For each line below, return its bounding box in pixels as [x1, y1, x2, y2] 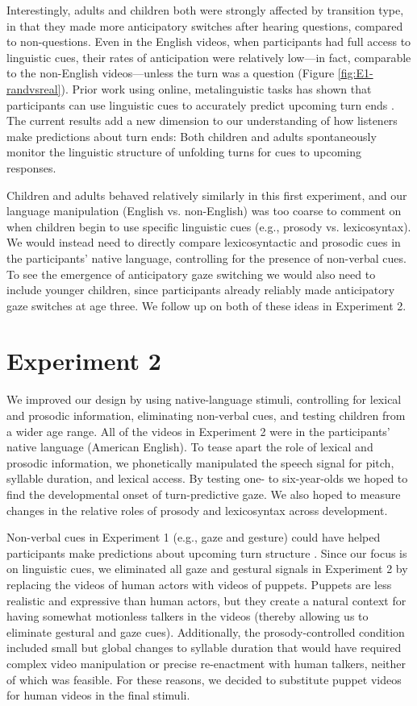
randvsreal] [6, 80, 61, 97]
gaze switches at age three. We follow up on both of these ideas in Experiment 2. [6, 297, 407, 314]
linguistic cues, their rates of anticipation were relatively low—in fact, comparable [6, 48, 411, 65]
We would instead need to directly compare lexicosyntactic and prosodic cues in [6, 234, 401, 251]
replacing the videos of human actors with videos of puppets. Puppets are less [6, 575, 392, 592]
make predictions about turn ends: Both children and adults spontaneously [6, 127, 377, 144]
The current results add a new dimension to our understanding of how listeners [6, 112, 398, 129]
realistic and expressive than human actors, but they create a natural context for [6, 592, 407, 608]
